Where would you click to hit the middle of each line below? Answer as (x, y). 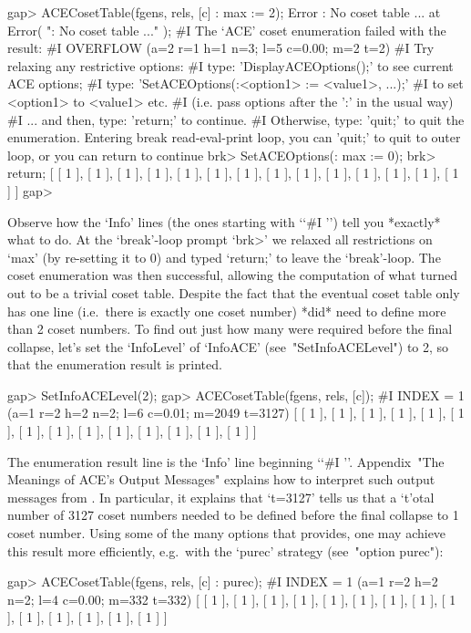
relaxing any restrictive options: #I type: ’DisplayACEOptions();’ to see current (230, 65)
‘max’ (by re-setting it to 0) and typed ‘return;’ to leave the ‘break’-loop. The (224, 257)
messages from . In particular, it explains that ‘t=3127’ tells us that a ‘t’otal (221, 497)
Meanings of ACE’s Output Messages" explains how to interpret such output (221, 479)
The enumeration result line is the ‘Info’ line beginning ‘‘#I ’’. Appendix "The (226, 461)
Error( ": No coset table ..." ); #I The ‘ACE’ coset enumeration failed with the (227, 30)
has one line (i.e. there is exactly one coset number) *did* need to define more (227, 311)
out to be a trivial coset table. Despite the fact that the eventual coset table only (234, 292)
